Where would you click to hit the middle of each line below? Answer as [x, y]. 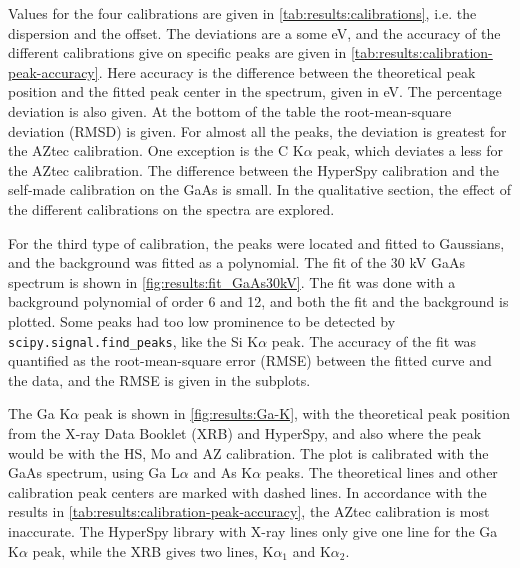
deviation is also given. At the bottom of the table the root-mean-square [230, 110]
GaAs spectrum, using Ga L [94, 472]
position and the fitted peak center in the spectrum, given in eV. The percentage [255, 91]
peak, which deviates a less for [410, 150]
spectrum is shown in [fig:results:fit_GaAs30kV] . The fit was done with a [232, 281]
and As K [223, 472]
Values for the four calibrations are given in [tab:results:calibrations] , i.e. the [242, 13]
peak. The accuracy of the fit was [374, 340]
